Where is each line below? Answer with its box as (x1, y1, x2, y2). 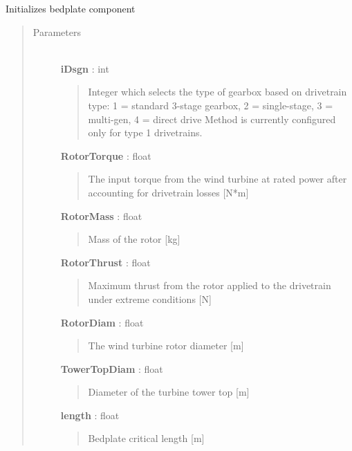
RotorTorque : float (60, 148, 151, 163)
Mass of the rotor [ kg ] (88, 232, 180, 246)
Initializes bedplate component (6, 1, 136, 15)
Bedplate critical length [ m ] (88, 431, 205, 445)
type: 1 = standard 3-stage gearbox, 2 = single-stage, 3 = (88, 98, 333, 112)
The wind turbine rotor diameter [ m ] (88, 338, 244, 353)
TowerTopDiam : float (60, 361, 163, 376)
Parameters (33, 24, 81, 39)
